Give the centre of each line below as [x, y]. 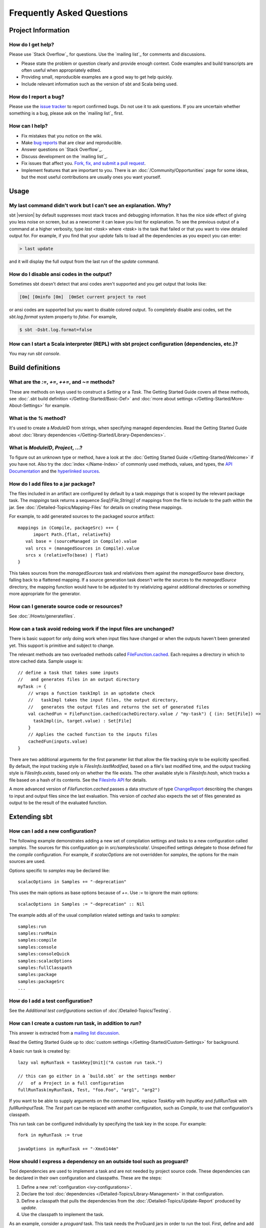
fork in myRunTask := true [50, 1135]
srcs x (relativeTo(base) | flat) [67, 555]
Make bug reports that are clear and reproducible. [72, 142]
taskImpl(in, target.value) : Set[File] [82, 721]
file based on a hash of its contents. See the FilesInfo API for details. [78, 780]
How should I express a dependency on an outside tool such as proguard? [99, 1161]
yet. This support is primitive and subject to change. [62, 645]
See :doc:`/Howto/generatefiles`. [42, 616]
